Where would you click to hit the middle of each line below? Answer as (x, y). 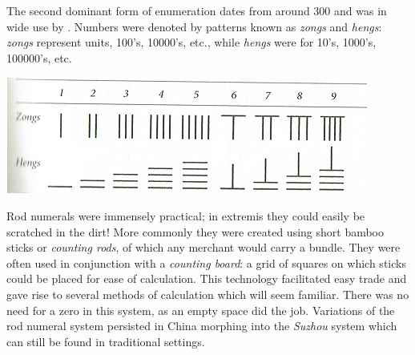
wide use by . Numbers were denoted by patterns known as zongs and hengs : (194, 26)
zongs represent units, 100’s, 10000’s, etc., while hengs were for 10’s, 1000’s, (191, 42)
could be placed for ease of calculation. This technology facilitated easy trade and (207, 278)
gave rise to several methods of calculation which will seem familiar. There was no (208, 294)
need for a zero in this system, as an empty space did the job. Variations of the (201, 310)
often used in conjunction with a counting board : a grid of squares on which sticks (206, 262)
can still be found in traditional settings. (106, 341)
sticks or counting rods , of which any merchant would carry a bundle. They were (203, 247)
